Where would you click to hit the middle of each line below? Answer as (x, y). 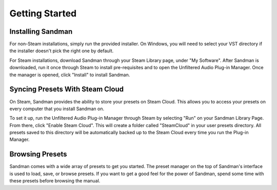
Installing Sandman (41, 31)
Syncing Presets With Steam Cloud (67, 89)
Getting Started (43, 13)
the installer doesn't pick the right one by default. (62, 51)
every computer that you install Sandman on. (57, 109)
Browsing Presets (38, 154)
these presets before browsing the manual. (55, 181)
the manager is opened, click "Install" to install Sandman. (70, 75)
